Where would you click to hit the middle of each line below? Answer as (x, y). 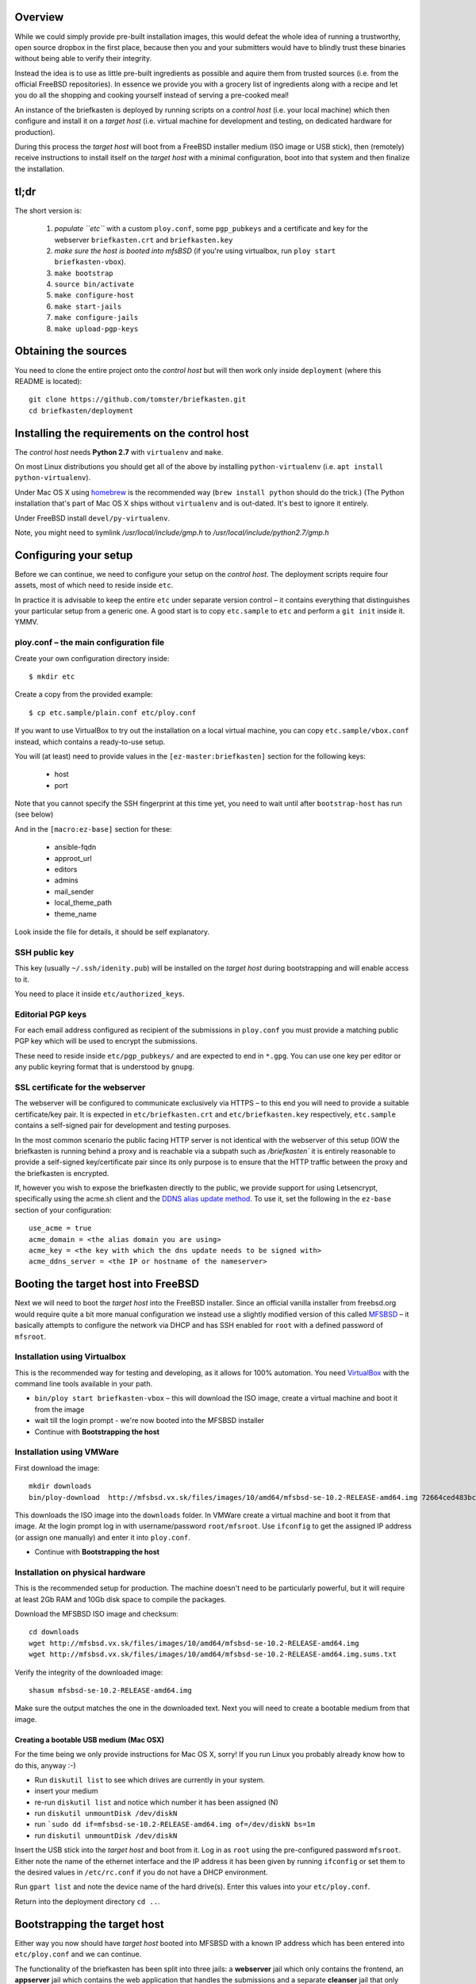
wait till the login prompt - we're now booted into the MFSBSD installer (150, 1421)
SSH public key (44, 952)
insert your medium (66, 1791)
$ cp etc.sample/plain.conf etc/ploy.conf (113, 713)
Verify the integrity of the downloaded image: (89, 1672)
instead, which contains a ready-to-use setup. (90, 741)
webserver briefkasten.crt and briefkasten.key (144, 240)
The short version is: (48, 210)
